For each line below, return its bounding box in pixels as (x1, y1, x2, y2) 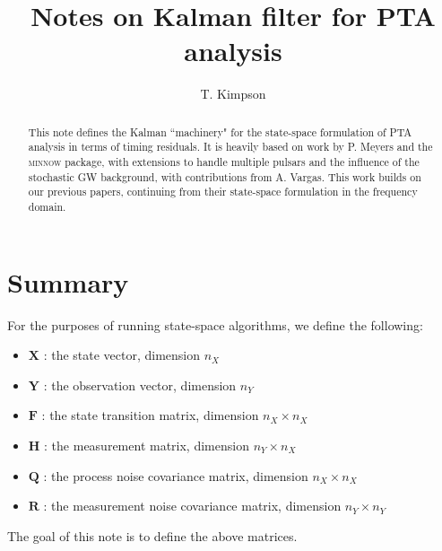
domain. (28, 198, 66, 214)
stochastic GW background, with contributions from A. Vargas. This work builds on (28, 169, 421, 184)
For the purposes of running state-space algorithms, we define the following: (7, 315, 423, 334)
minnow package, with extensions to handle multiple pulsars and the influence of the (28, 154, 420, 170)
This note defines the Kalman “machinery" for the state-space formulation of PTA (28, 124, 412, 139)
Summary (7, 263, 129, 300)
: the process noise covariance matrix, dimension (43, 466, 308, 485)
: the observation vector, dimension (43, 375, 237, 394)
